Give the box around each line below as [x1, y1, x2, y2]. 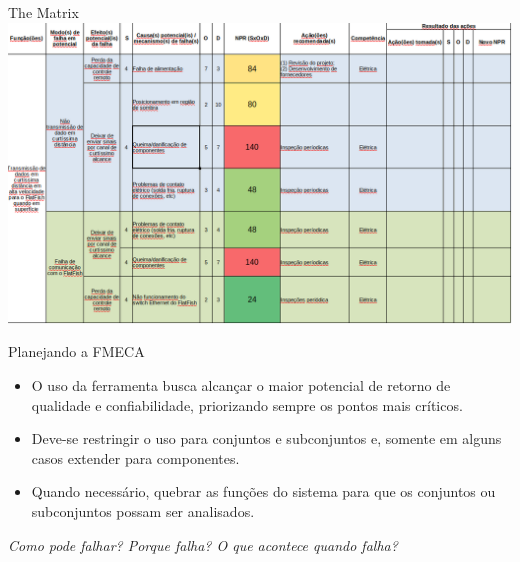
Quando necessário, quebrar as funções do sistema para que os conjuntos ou [31, 481, 496, 502]
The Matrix [8, 2, 79, 22]
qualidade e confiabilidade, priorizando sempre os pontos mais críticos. [31, 394, 463, 415]
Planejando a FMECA [8, 341, 145, 362]
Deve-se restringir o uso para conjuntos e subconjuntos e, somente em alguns [31, 428, 502, 449]
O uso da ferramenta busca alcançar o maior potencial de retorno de [31, 375, 451, 395]
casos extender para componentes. [31, 447, 240, 468]
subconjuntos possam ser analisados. [31, 500, 255, 521]
